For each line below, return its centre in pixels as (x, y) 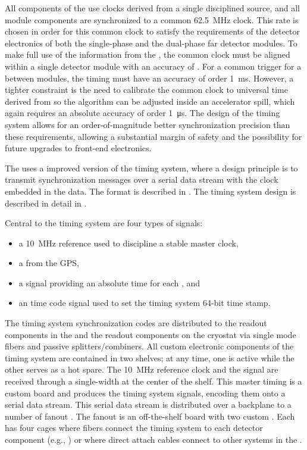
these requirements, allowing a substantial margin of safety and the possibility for (153, 136)
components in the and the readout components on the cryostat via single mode (151, 334)
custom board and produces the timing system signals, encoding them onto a (145, 393)
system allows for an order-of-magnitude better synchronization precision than (148, 124)
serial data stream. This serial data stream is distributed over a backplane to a (148, 404)
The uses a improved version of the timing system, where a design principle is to (151, 168)
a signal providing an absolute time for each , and (109, 282)
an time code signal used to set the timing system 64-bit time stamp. (145, 303)
